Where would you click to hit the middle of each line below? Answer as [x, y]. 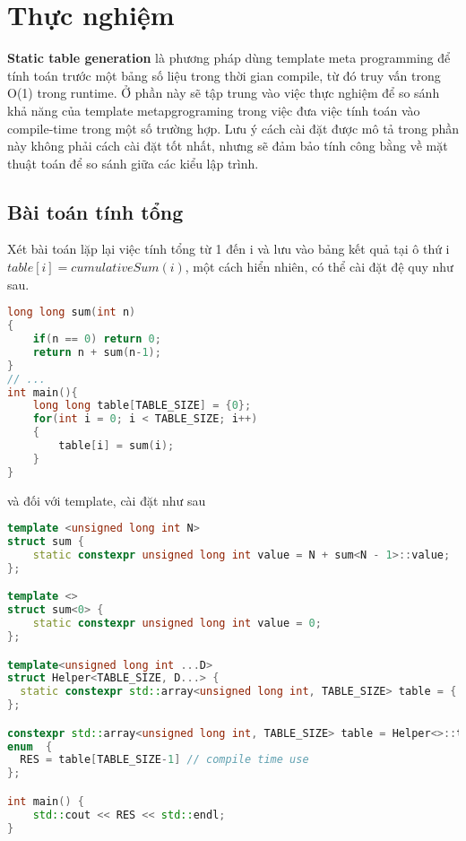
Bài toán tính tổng [95, 211]
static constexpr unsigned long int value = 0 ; [177, 624]
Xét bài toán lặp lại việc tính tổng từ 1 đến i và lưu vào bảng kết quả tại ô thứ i [229, 249]
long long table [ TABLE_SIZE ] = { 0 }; [142, 406]
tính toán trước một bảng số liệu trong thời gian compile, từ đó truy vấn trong [224, 75]
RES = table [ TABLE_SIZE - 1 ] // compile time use [164, 760]
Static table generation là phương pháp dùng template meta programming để [229, 58]
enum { [30, 746]
